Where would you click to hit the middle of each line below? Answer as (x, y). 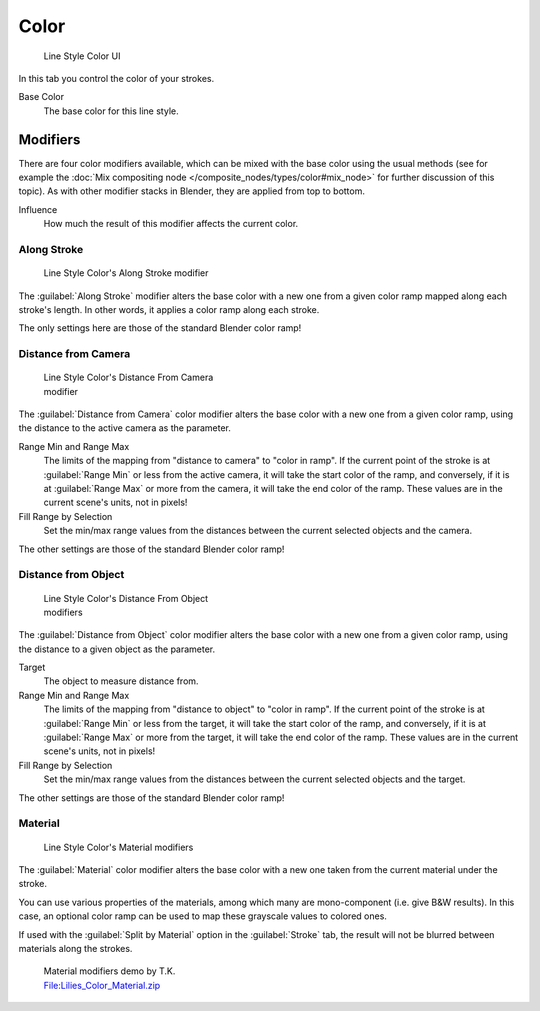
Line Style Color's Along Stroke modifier (126, 273)
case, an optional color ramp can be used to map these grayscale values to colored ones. (202, 916)
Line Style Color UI (82, 56)
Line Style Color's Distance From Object (126, 598)
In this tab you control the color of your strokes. (116, 78)
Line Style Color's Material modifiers (118, 847)
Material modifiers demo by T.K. (109, 971)
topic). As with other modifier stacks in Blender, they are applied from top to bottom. (191, 191)
